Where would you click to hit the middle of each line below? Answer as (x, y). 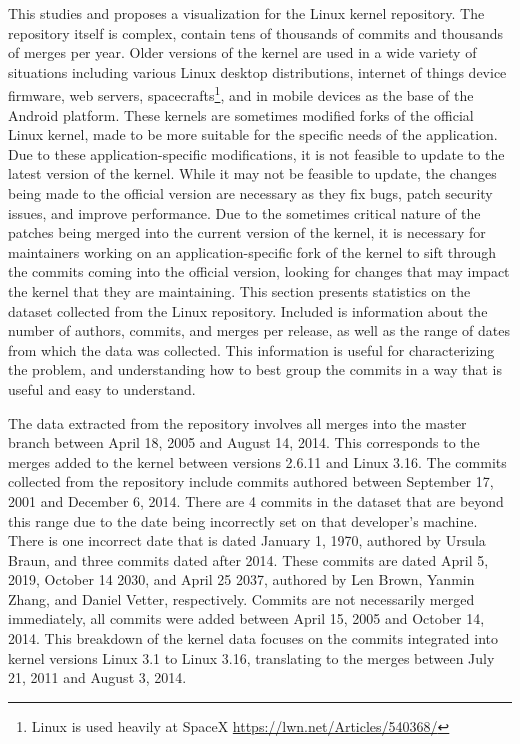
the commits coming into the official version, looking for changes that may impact (259, 271)
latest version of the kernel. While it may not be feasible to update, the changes (252, 173)
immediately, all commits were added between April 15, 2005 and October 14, (246, 618)
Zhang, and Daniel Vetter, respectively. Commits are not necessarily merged (241, 598)
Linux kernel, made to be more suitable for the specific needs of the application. (253, 134)
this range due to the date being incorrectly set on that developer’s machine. (243, 520)
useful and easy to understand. (102, 388)
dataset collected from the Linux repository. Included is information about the (248, 310)
